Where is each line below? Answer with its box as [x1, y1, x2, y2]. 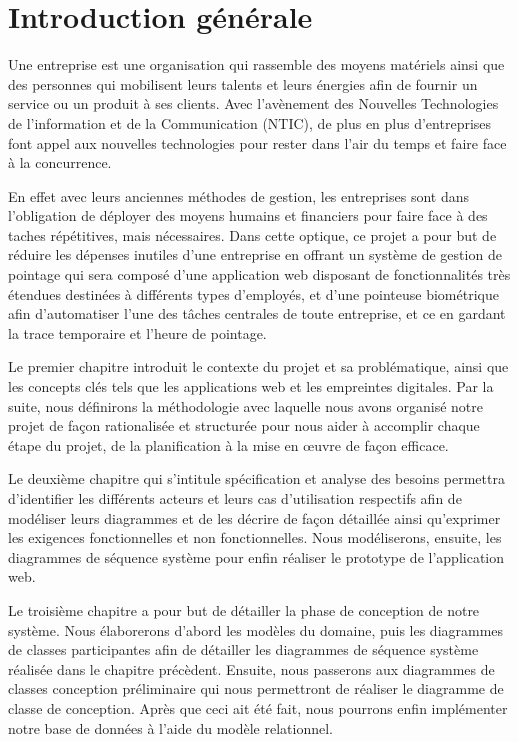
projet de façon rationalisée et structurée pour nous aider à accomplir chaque [8, 415, 480, 436]
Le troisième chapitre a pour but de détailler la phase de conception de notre [8, 599, 480, 620]
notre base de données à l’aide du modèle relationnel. [8, 717, 333, 738]
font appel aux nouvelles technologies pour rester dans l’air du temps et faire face [8, 132, 507, 153]
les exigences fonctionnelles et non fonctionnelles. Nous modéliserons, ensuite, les [8, 527, 502, 548]
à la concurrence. [8, 152, 112, 173]
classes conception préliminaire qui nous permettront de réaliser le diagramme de [8, 678, 504, 699]
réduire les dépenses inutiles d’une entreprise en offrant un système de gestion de [8, 244, 502, 265]
